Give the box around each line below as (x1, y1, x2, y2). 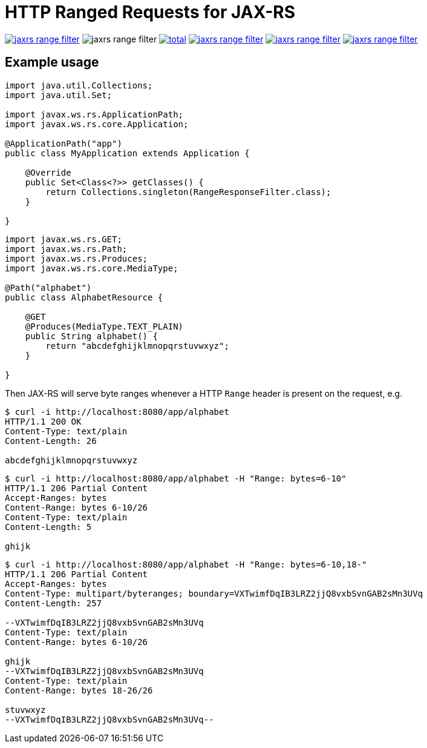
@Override (25, 167, 71, 177)
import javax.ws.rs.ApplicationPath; (5, 109, 184, 119)
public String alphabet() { (25, 331, 158, 341)
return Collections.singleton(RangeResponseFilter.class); (45, 187, 331, 197)
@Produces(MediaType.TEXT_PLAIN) (25, 321, 184, 331)
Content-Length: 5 (5, 521, 92, 532)
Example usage (5, 55, 99, 70)
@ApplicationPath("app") (5, 138, 122, 148)
